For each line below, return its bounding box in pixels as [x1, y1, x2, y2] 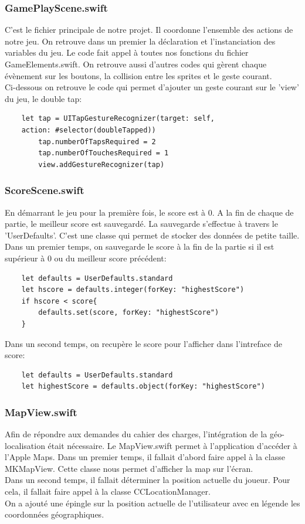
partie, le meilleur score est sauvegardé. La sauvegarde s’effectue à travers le [5, 217, 278, 230]
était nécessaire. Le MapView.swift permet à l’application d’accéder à [48, 439, 297, 451]
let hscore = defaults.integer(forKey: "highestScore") [21, 285, 245, 294]
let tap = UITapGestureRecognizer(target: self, [21, 114, 215, 123]
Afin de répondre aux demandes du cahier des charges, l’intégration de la [5, 428, 267, 440]
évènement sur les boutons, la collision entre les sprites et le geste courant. [5, 69, 272, 81]
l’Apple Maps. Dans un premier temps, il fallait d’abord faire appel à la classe [5, 451, 285, 463]
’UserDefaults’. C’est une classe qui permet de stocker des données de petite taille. [5, 229, 300, 241]
